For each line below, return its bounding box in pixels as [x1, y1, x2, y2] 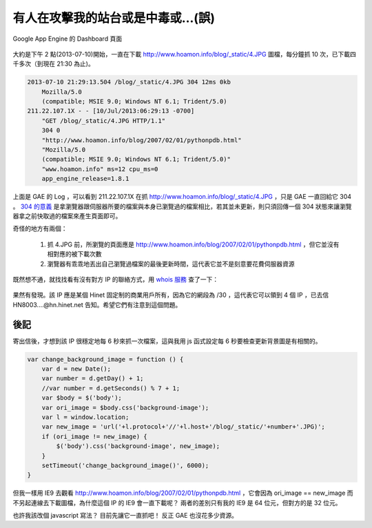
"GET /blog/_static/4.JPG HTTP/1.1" [41, 117, 165, 124]
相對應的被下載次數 [47, 250, 102, 258]
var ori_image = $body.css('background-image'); [41, 404, 209, 411]
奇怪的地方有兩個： [12, 224, 68, 233]
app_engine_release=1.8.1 [41, 175, 130, 183]
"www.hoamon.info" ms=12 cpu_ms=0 [41, 165, 158, 173]
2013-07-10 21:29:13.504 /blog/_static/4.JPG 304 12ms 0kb [27, 78, 231, 86]
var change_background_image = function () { [27, 355, 184, 363]
